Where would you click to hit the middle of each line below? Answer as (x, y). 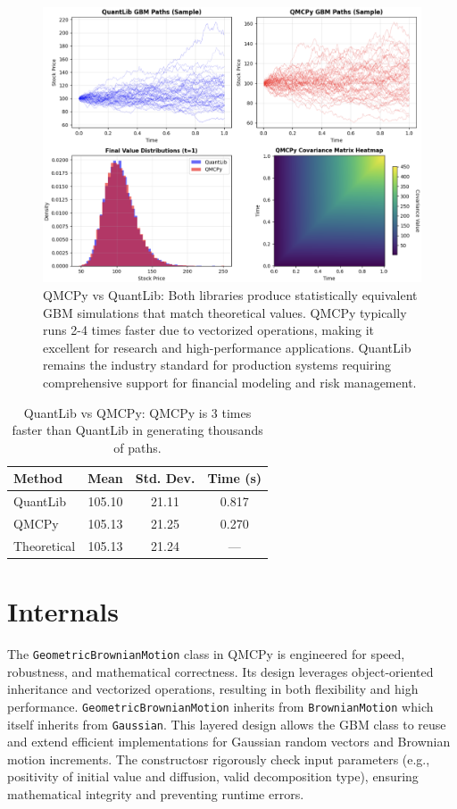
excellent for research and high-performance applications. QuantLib (227, 347)
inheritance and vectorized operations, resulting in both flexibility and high (213, 689)
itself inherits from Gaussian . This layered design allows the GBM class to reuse (227, 724)
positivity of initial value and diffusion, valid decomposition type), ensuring (213, 776)
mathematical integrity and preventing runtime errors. (156, 793)
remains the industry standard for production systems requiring (217, 365)
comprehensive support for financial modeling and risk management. (230, 382)
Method (38, 478)
